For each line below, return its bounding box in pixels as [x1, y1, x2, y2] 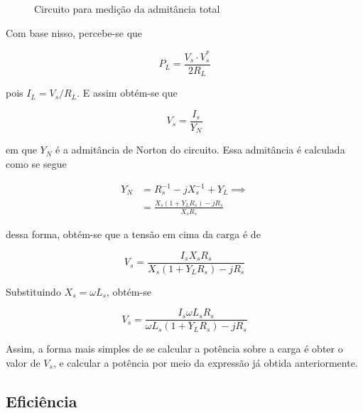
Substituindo [6, 284, 61, 299]
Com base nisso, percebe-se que [6, 25, 143, 40]
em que [6, 142, 37, 157]
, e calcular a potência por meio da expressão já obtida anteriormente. [53, 355, 358, 370]
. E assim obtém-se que [77, 85, 178, 100]
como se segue [6, 156, 67, 171]
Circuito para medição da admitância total [34, 1, 220, 16]
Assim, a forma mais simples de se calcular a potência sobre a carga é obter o [6, 341, 343, 356]
